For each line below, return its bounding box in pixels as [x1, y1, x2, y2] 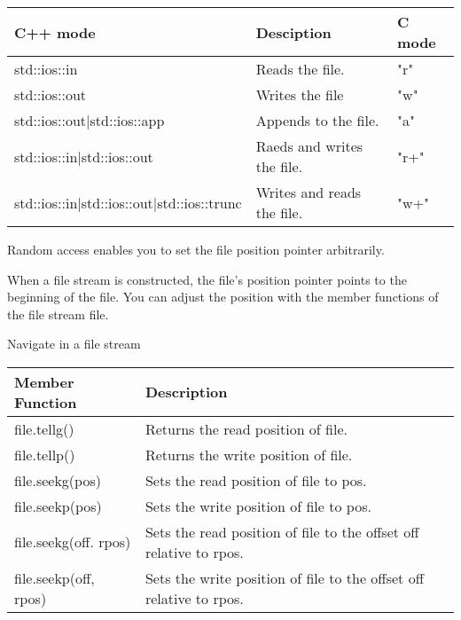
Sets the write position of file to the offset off [145, 567, 424, 588]
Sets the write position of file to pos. [145, 495, 371, 516]
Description [145, 381, 228, 403]
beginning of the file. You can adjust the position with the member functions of [7, 287, 439, 306]
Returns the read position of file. [145, 418, 348, 439]
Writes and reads [255, 182, 362, 202]
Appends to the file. [255, 110, 379, 130]
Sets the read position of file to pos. [145, 469, 367, 491]
